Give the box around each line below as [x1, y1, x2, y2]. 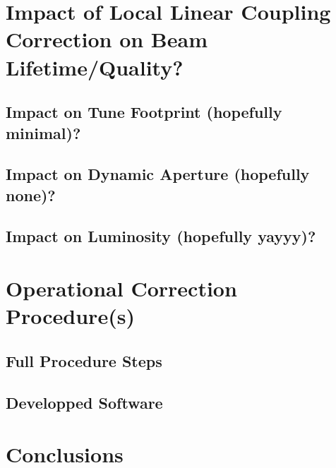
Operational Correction [6, 274, 237, 303]
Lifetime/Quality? [6, 52, 184, 81]
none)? [6, 184, 56, 205]
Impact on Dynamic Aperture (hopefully [6, 163, 310, 185]
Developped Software [6, 391, 163, 413]
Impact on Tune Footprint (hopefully [6, 101, 282, 123]
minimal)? [6, 121, 81, 143]
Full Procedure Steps [6, 349, 162, 371]
